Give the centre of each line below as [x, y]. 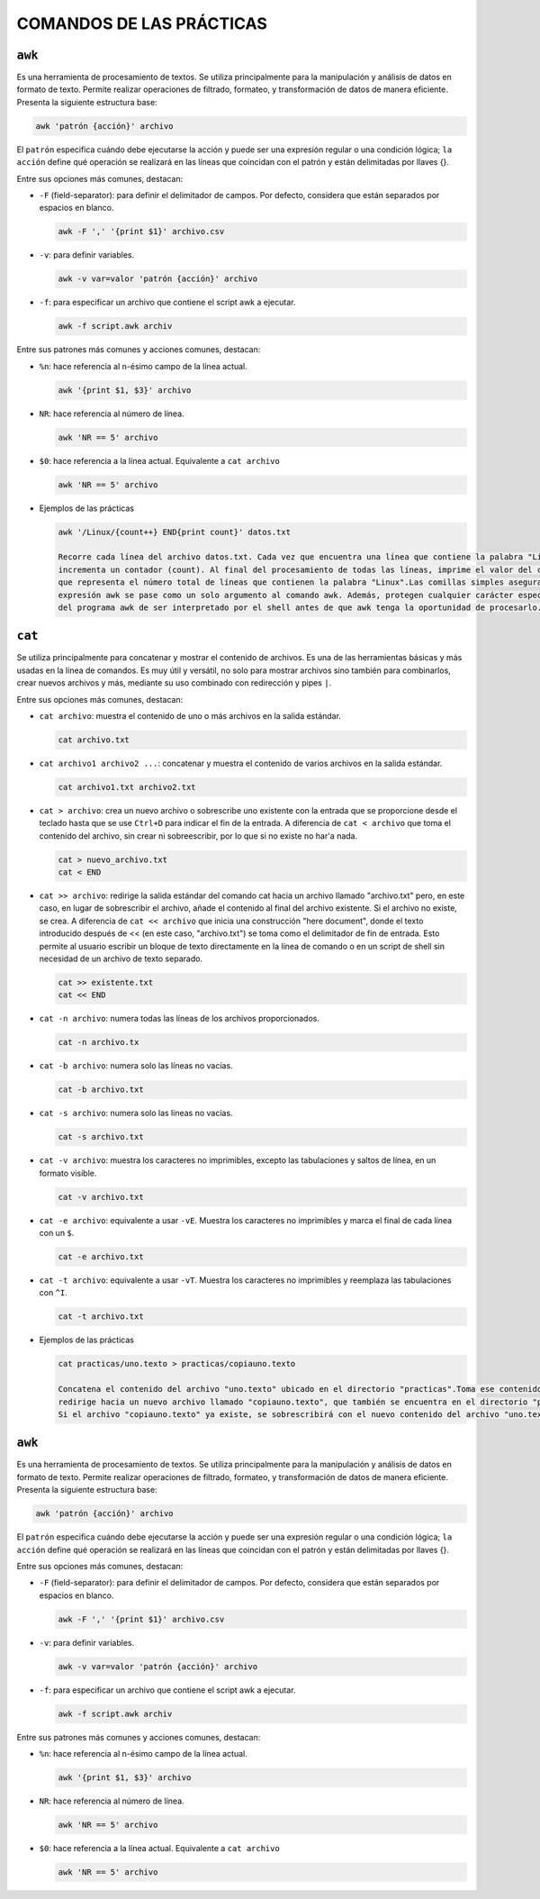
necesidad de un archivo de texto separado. [121, 959]
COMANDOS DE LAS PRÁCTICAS [142, 23]
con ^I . [53, 1293]
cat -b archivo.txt [101, 1090]
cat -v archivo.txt [101, 1197]
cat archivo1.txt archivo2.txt [127, 787]
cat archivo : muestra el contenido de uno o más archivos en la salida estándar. [190, 715]
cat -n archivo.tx [99, 1042]
